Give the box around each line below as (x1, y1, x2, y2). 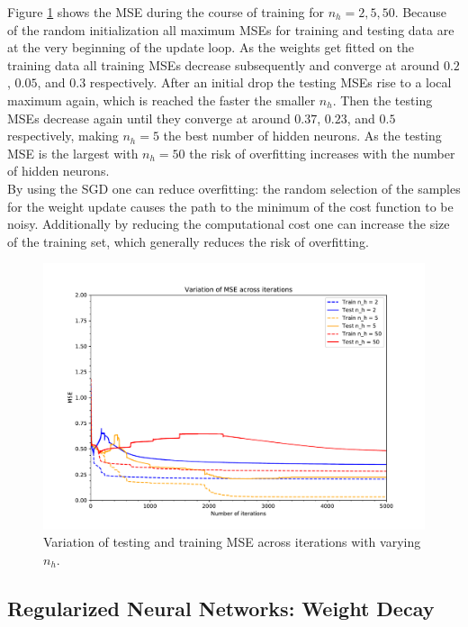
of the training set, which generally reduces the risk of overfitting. (7, 232, 369, 250)
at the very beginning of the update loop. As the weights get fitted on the (7, 38, 415, 57)
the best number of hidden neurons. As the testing (163, 126, 442, 145)
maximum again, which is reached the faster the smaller (7, 90, 316, 109)
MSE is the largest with (7, 143, 139, 162)
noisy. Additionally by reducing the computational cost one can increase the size (7, 214, 450, 233)
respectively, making (7, 126, 119, 145)
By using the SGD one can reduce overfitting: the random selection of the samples (7, 178, 461, 197)
